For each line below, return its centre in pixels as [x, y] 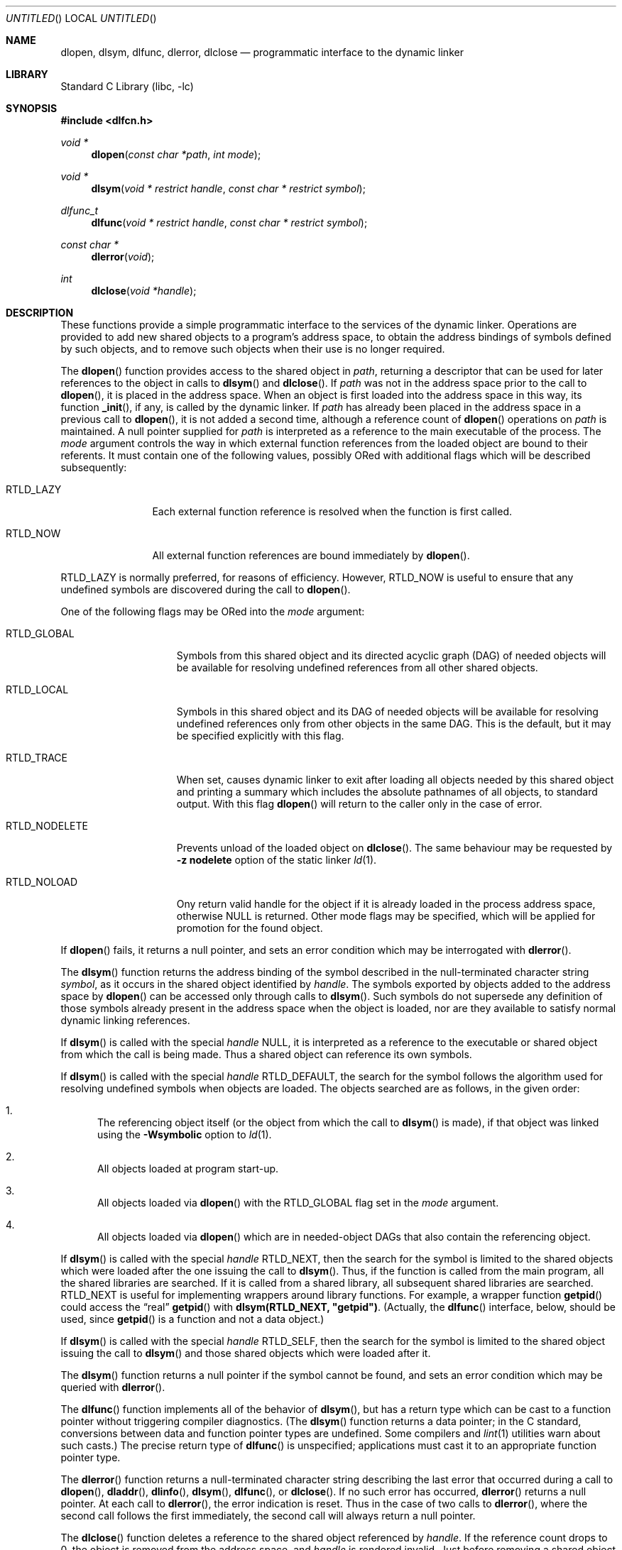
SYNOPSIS [32, 108]
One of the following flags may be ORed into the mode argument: [213, 611]
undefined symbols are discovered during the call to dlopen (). [206, 589]
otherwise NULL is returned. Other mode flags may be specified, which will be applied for [386, 916]
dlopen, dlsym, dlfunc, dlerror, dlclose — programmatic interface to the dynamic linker [262, 52]
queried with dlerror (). [113, 1387]
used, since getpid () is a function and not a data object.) [192, 1319]
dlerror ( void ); [123, 257]
